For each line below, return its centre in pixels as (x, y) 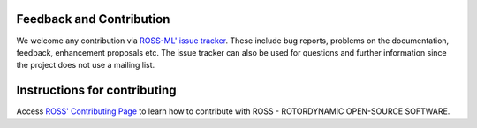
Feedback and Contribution (93, 19)
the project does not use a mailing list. (86, 65)
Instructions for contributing (96, 90)
